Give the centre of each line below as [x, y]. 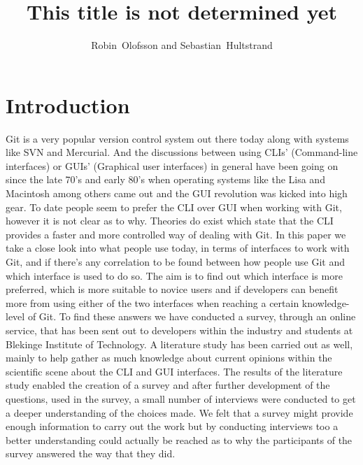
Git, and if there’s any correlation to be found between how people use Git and [176, 262]
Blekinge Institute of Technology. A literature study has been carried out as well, [179, 344]
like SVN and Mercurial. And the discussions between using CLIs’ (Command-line [182, 152]
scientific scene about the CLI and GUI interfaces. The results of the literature [174, 371]
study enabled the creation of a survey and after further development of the [168, 385]
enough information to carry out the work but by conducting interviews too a [172, 426]
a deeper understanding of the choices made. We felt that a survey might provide [179, 412]
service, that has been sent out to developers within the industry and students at [179, 330]
